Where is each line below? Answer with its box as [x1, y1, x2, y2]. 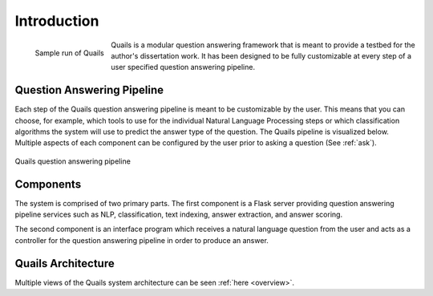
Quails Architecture [14, 257, 115, 270]
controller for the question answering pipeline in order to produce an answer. [14, 235, 269, 245]
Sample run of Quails [34, 48, 104, 58]
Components [14, 177, 82, 191]
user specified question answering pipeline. [111, 63, 256, 72]
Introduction [14, 12, 99, 30]
